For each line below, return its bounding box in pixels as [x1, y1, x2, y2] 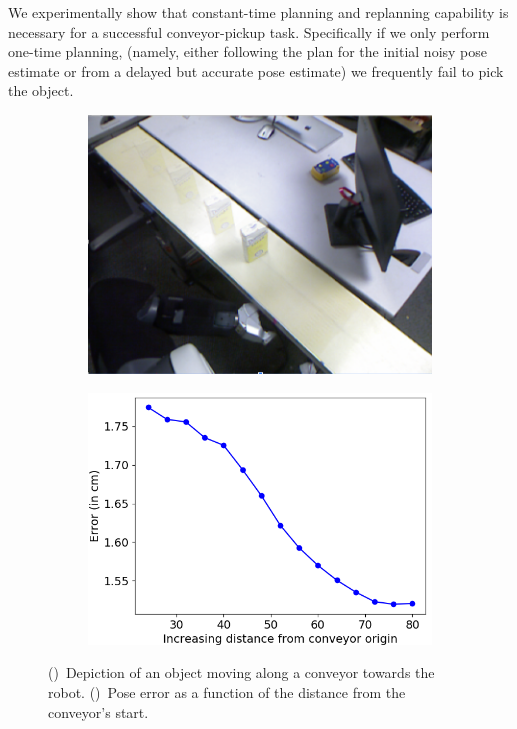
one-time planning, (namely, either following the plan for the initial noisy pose [8, 41, 488, 62]
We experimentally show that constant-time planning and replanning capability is [8, 2, 509, 22]
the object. [8, 80, 74, 101]
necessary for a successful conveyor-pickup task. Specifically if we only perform [8, 21, 490, 42]
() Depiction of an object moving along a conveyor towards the [48, 662, 435, 683]
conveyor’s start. [48, 701, 149, 722]
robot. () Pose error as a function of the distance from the [48, 682, 406, 703]
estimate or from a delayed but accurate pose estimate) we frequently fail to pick [8, 60, 504, 81]
